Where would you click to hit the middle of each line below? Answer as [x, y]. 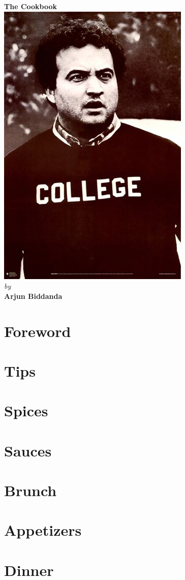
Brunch [30, 490]
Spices [26, 410]
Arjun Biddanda [33, 296]
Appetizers [43, 530]
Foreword [38, 331]
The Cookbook [31, 6]
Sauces [28, 450]
